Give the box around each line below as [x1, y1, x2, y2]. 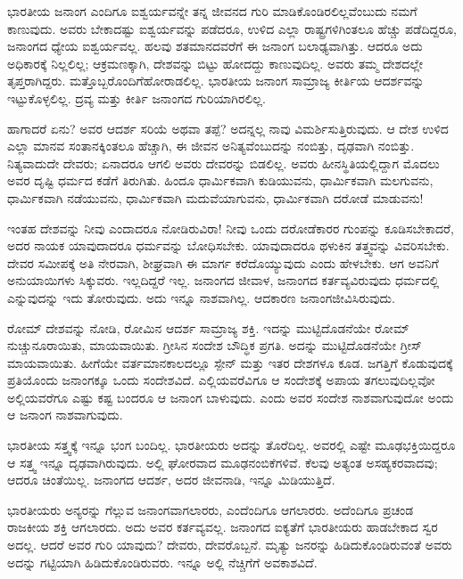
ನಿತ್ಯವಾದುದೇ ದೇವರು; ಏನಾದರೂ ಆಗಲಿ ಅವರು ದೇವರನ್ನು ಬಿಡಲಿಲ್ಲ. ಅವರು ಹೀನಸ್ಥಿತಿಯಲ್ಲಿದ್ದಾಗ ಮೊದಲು [7, 153, 440, 172]
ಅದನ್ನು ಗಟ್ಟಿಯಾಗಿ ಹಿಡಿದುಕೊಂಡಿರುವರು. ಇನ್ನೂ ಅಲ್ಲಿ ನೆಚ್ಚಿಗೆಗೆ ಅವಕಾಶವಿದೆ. [7, 552, 318, 571]
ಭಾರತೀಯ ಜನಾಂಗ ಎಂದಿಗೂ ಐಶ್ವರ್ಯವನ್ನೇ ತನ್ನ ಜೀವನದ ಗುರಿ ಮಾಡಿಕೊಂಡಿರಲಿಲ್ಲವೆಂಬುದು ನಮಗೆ [7, 2, 418, 20]
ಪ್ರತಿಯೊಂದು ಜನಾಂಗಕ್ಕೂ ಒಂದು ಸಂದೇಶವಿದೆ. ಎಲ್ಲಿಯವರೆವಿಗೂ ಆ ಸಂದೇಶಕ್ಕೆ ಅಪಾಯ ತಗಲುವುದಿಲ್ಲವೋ [7, 371, 435, 389]
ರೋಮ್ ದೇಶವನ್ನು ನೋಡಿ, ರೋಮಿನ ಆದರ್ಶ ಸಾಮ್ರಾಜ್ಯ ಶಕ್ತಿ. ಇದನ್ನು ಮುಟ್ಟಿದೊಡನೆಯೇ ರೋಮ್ [7, 318, 409, 337]
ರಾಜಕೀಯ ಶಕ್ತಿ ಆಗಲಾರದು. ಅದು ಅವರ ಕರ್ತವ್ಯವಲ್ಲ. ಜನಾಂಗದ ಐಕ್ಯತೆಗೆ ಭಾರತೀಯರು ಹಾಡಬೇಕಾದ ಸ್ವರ [7, 518, 438, 536]
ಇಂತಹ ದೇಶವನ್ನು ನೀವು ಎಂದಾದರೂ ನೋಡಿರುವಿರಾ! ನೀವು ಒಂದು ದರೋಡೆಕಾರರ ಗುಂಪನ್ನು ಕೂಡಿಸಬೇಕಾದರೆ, [7, 218, 454, 237]
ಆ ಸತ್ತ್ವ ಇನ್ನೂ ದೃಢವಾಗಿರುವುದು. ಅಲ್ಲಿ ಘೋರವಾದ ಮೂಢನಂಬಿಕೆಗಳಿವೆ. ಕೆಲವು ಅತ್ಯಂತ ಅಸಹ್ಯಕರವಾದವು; [7, 453, 438, 471]
